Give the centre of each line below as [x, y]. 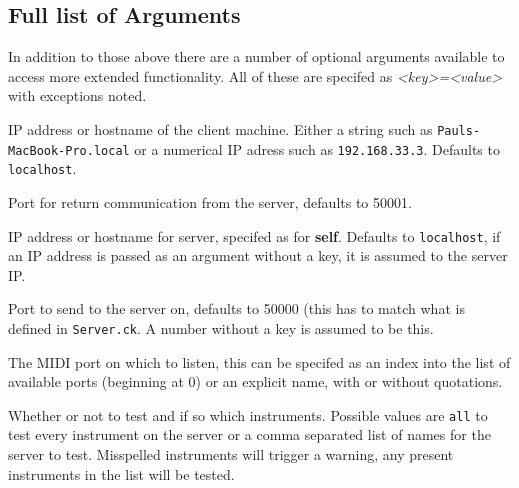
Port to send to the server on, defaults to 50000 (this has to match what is [236, 308]
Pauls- [459, 130]
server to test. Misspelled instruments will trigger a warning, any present [231, 454]
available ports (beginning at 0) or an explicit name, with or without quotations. [255, 381]
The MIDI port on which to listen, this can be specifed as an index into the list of [259, 361]
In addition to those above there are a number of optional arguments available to [256, 56]
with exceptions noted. [77, 95]
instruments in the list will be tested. [121, 473]
